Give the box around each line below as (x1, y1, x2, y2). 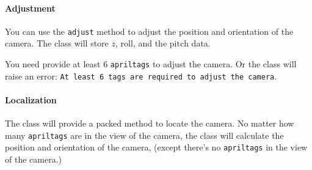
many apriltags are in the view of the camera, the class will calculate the (5, 128, 284, 141)
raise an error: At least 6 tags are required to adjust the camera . (5, 69, 277, 82)
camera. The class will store (5, 37, 109, 50)
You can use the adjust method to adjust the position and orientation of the (5, 24, 294, 37)
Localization (5, 93, 57, 106)
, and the (132, 37, 167, 50)
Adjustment (5, 1, 56, 14)
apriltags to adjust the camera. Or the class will (110, 57, 297, 70)
